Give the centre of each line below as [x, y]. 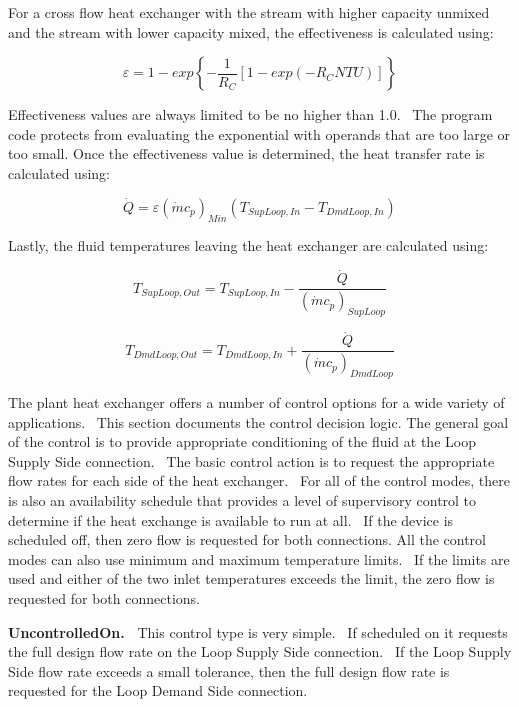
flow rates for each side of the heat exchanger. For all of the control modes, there [259, 480]
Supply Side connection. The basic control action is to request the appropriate [251, 460]
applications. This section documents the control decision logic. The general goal [258, 421]
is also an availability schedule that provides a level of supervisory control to [242, 499]
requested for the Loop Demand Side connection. [158, 690]
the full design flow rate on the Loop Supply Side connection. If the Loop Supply [260, 651]
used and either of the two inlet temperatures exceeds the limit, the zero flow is [251, 578]
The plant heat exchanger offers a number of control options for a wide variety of [256, 402]
